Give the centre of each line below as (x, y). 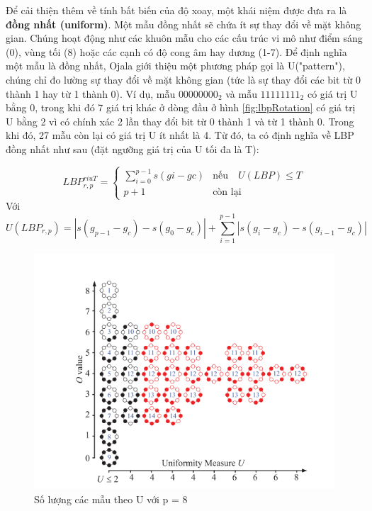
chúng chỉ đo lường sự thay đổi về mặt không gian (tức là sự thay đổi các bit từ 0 (184, 79)
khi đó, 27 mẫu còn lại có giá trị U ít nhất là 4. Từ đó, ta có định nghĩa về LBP (180, 135)
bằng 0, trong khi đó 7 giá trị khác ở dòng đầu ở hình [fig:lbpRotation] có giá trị (181, 107)
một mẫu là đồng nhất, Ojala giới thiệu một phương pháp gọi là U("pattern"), (175, 66)
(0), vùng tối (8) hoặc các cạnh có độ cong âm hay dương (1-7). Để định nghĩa (176, 51)
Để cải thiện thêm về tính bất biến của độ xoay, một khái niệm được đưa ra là (176, 10)
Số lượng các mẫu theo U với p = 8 (111, 499)
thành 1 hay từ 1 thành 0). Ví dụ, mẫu (91, 93)
